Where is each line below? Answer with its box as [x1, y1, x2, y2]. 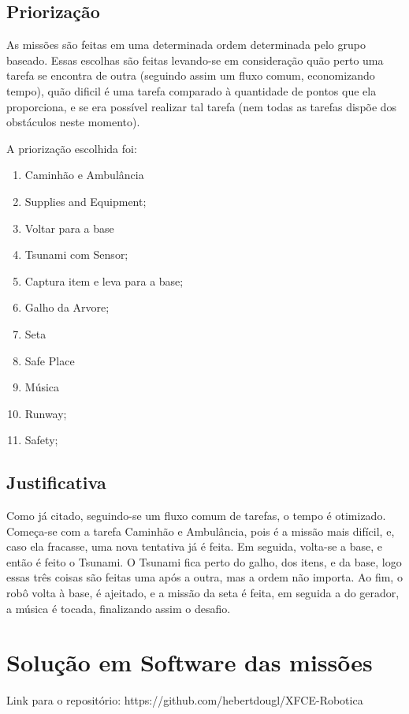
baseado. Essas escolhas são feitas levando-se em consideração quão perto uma [6, 51, 384, 68]
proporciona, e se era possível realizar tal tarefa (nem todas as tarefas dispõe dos [6, 98, 397, 114]
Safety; [24, 432, 58, 448]
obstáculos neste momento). [6, 114, 140, 130]
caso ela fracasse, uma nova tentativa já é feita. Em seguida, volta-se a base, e [6, 538, 382, 555]
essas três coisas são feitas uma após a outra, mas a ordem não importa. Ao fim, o [6, 569, 403, 585]
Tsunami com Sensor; [24, 246, 128, 263]
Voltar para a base [24, 219, 114, 236]
